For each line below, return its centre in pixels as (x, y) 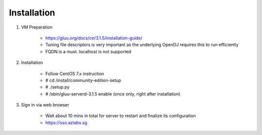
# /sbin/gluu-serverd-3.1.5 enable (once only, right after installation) (113, 94)
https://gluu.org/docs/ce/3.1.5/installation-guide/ (94, 38)
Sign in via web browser (45, 105)
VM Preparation (37, 27)
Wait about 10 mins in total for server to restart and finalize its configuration (121, 116)
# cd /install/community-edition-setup (83, 80)
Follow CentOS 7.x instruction (75, 74)
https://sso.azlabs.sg (66, 122)
